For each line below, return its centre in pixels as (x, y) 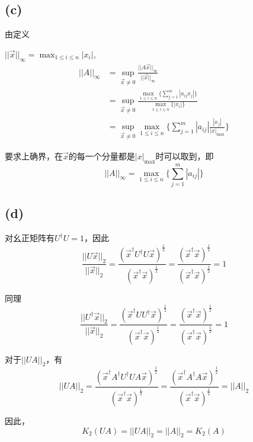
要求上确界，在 (34, 156)
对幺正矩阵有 (30, 238)
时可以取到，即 (185, 156)
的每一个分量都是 (102, 156)
